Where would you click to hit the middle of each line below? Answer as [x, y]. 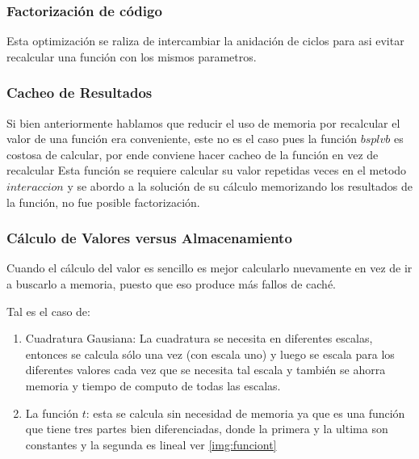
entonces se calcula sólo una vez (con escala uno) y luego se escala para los [210, 354]
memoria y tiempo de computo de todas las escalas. [153, 385]
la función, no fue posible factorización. [103, 202]
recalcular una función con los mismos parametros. [132, 56]
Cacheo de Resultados [80, 93]
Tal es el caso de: [48, 311]
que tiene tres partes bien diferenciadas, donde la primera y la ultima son [207, 429]
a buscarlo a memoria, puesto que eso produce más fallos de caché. [172, 284]
